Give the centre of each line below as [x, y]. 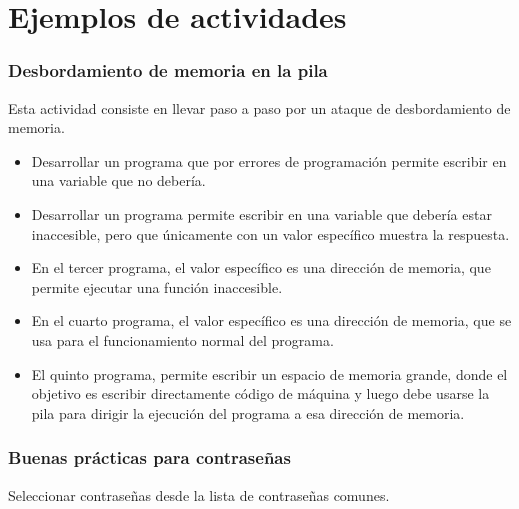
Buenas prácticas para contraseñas [149, 457]
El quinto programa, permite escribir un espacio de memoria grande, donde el [269, 373]
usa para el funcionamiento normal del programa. [182, 339]
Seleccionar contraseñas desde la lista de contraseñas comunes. [199, 494]
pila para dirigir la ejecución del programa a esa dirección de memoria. [248, 412]
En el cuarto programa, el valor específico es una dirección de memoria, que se [271, 320]
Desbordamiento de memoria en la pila [168, 70]
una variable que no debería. [118, 180]
